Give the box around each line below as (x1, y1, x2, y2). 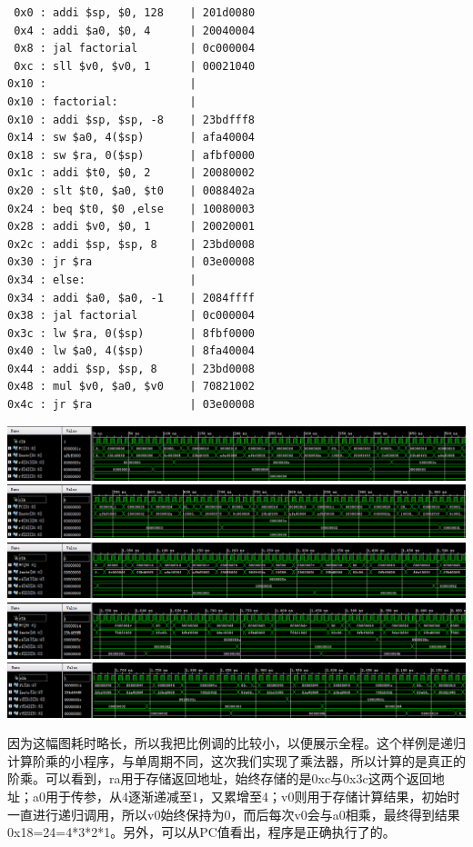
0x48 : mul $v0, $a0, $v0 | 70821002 (7, 380, 256, 394)
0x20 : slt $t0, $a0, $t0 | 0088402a (7, 184, 256, 197)
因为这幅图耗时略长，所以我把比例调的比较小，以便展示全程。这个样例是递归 (7, 733, 466, 752)
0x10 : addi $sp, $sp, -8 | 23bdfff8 (7, 113, 256, 126)
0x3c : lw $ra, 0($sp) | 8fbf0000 (7, 326, 256, 340)
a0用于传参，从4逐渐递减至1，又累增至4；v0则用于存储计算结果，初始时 (32, 787, 460, 806)
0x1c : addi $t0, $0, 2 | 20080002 (7, 166, 256, 180)
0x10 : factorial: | (7, 95, 196, 108)
